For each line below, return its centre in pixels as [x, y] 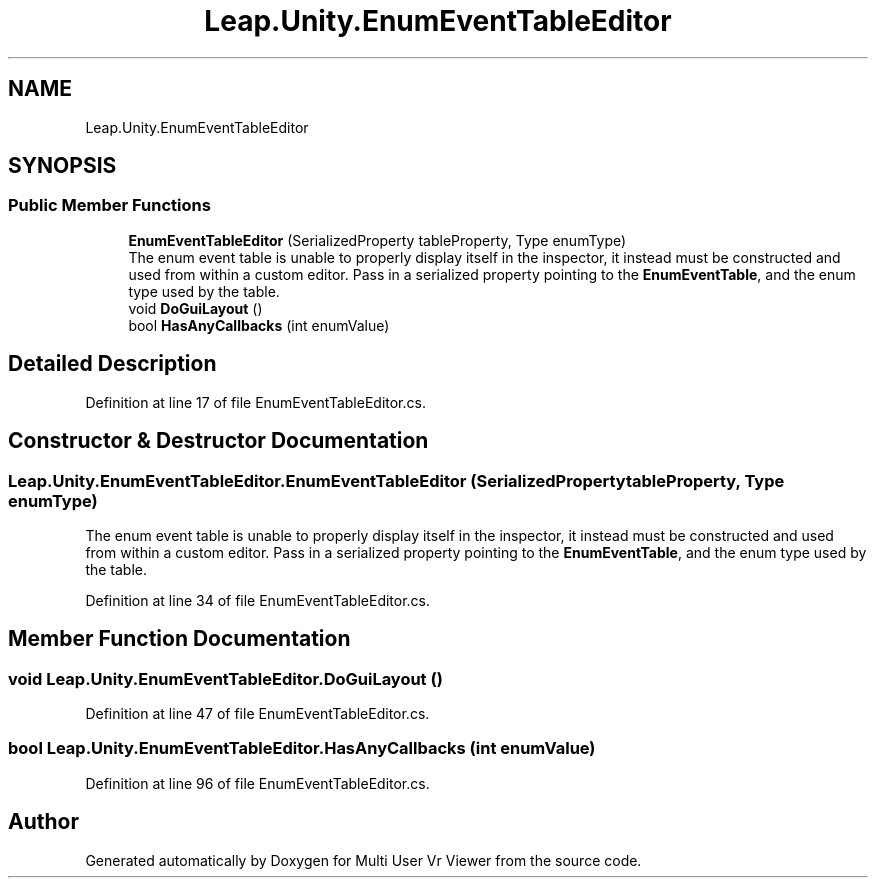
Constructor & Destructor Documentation [218, 441]
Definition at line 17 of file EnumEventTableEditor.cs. [255, 402]
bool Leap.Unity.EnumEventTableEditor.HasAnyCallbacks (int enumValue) [302, 748]
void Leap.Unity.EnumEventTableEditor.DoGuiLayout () [225, 678]
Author [43, 822]
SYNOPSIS [62, 166]
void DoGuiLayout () [195, 308]
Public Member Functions [109, 205]
